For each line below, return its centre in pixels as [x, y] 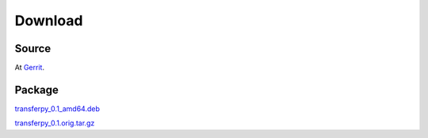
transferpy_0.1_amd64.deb [57, 108]
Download [49, 21]
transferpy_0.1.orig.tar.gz [55, 123]
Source [33, 48]
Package [37, 90]
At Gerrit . [30, 68]
